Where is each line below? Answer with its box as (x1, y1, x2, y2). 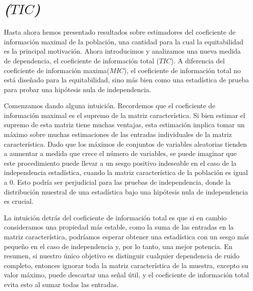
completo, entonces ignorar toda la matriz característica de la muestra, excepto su (4, 260, 249, 270)
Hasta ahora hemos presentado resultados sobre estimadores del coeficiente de (4, 27, 235, 37)
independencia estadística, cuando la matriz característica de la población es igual (4, 167, 248, 177)
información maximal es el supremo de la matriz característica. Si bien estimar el (4, 110, 245, 120)
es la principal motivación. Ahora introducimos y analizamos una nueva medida (4, 46, 241, 56)
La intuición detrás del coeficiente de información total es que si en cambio (4, 212, 227, 222)
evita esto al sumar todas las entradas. (4, 279, 119, 289)
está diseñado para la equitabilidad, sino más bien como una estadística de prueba (4, 75, 249, 85)
